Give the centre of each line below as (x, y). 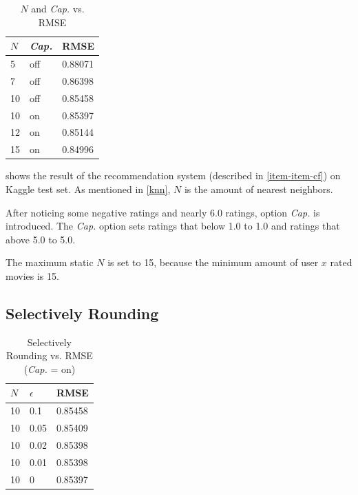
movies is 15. (32, 275)
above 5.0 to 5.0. (41, 239)
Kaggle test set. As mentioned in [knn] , (88, 189)
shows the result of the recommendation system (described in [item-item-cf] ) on (173, 175)
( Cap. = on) (50, 368)
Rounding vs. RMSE (49, 355)
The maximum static (50, 262)
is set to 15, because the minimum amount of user (213, 262)
